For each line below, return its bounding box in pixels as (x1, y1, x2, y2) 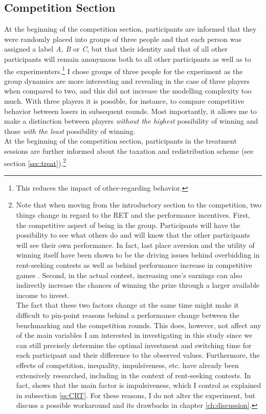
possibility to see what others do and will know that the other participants (16, 229, 250, 240)
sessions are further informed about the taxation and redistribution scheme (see (4, 145, 254, 156)
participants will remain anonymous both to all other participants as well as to (4, 53, 251, 64)
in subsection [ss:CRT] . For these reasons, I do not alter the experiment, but (16, 389, 256, 400)
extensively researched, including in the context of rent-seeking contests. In (16, 370, 251, 380)
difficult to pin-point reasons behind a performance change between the (16, 309, 240, 320)
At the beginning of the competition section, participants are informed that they (4, 24, 257, 34)
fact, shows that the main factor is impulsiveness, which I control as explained (16, 380, 261, 390)
